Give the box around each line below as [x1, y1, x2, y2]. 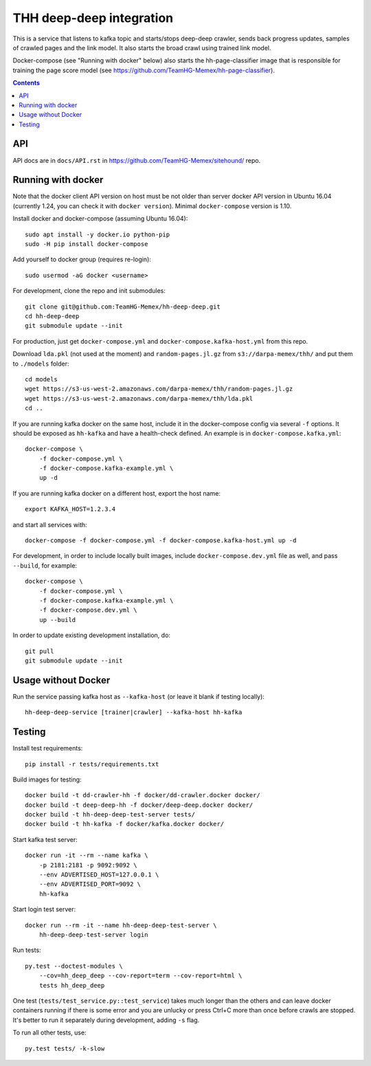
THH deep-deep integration [12, 10, 174, 25]
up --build [38, 616, 76, 623]
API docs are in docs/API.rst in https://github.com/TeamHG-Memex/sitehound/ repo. [12, 156, 261, 164]
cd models [25, 375, 58, 383]
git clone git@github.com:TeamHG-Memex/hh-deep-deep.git [25, 302, 221, 311]
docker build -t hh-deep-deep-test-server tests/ [25, 811, 196, 819]
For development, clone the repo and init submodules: [12, 287, 166, 295]
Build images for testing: [12, 775, 82, 784]
